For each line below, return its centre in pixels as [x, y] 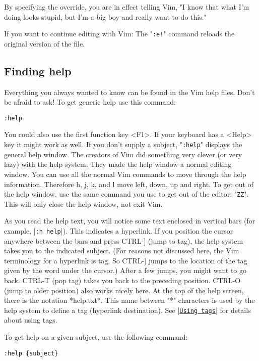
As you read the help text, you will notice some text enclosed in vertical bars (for [130, 221]
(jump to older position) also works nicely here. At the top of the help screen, [124, 290]
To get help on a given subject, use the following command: [96, 337]
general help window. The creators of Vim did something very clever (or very [123, 154]
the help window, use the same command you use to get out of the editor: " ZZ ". [126, 194]
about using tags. [31, 320]
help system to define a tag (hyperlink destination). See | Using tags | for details [127, 310]
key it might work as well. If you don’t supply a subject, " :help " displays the [123, 144]
